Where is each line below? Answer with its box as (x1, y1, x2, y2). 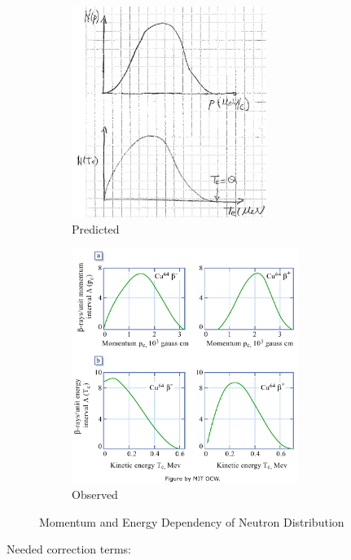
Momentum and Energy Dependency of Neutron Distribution (39, 513, 344, 530)
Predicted (72, 220, 120, 237)
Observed (72, 485, 118, 502)
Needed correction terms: (7, 540, 132, 558)
